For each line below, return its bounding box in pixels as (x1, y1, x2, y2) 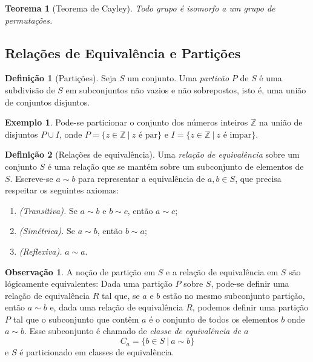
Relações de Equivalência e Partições (5, 43, 241, 62)
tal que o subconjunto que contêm (13, 312, 139, 325)
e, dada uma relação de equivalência (50, 301, 183, 313)
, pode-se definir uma (211, 277, 289, 290)
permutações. (5, 13, 53, 26)
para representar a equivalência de (78, 172, 205, 184)
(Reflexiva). (19, 244, 62, 257)
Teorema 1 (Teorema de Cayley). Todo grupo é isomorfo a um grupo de (5, 2, 275, 14)
